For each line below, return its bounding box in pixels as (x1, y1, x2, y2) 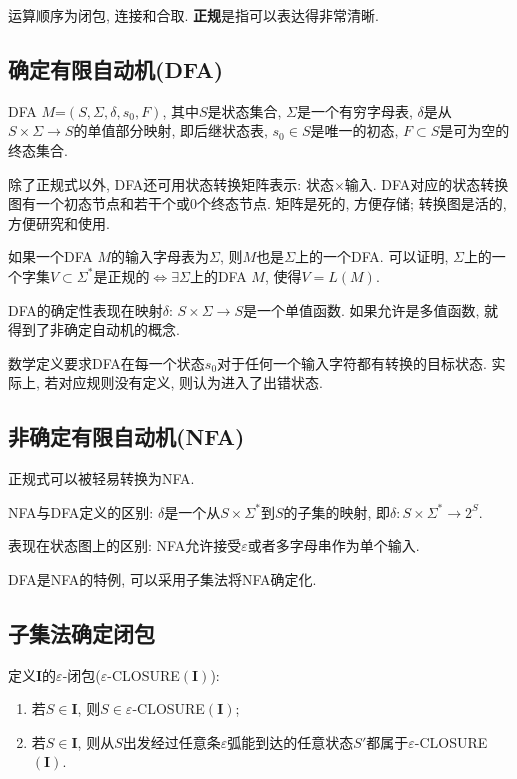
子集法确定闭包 (8, 617, 155, 648)
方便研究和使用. (8, 212, 110, 233)
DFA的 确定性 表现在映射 (8, 299, 163, 320)
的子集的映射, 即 (283, 501, 391, 522)
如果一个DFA (8, 246, 93, 267)
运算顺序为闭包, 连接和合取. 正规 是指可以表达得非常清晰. (8, 5, 380, 25)
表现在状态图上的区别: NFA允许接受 (8, 535, 242, 556)
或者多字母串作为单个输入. (247, 535, 420, 556)
